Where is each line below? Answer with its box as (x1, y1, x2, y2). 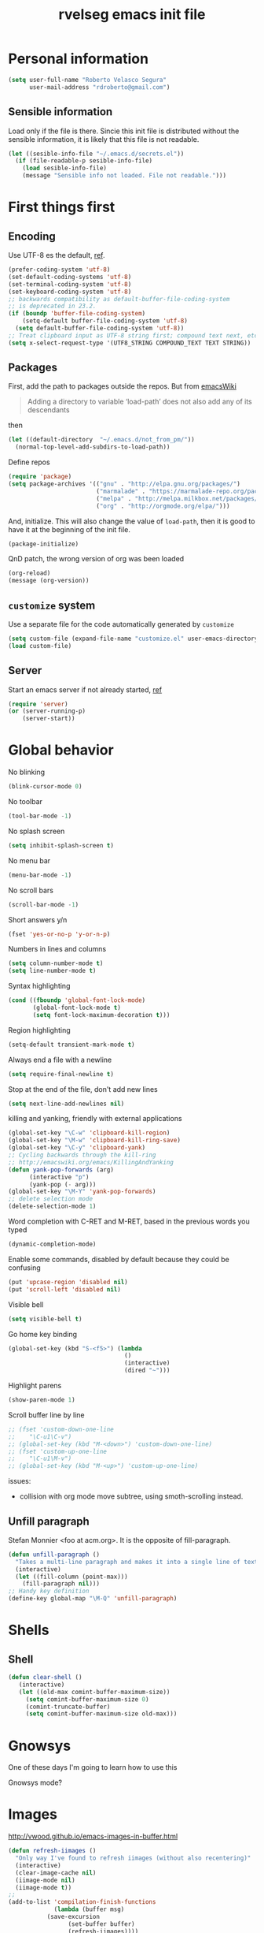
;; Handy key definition (8, 1587, 90, 1596)
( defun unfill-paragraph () (8, 1551, 101, 1559)
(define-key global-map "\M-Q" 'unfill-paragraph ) (8, 1595, 178, 1603)
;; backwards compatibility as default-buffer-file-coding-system (8, 295, 230, 303)
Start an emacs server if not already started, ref (8, 684, 163, 695)
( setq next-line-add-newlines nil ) (8, 1100, 125, 1108)
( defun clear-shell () (8, 1674, 82, 1682)
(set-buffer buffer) (68, 1920, 135, 1928)
